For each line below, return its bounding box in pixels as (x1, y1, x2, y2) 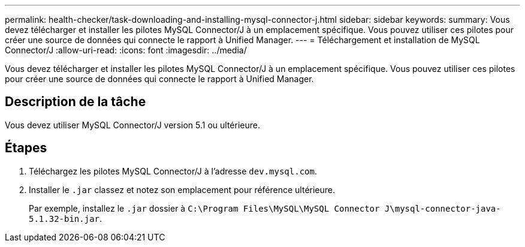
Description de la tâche (5, 94, 146, 110)
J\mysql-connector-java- (384, 203, 501, 213)
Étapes (5, 140, 47, 156)
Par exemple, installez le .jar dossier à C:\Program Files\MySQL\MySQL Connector (29, 203, 380, 213)
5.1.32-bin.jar (29, 213, 100, 224)
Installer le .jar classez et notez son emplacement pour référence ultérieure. (29, 184, 336, 195)
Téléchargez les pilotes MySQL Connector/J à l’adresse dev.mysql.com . (29, 165, 317, 176)
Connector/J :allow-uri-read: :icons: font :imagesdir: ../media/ (5, 45, 247, 55)
